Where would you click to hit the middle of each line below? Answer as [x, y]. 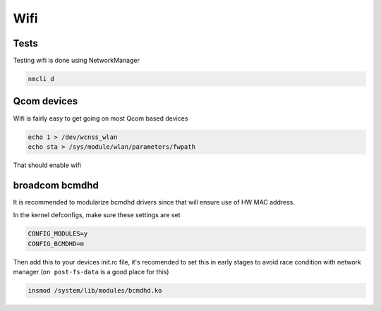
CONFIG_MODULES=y [58, 234]
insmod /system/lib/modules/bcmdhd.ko [95, 290]
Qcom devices [45, 101]
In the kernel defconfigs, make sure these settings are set [97, 215]
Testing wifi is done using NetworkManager [77, 61]
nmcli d [41, 79]
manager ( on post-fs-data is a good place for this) [91, 272]
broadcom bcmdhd [56, 185]
